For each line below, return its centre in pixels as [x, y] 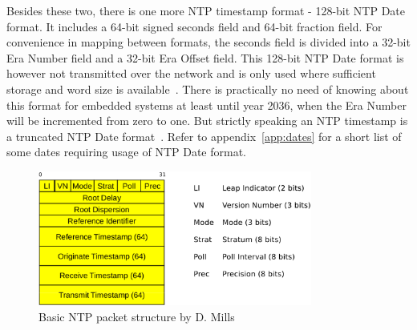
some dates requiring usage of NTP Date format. [126, 152]
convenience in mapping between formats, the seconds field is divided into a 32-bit [208, 42]
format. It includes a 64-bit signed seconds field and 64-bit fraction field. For [194, 26]
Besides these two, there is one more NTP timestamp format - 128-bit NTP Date [206, 10]
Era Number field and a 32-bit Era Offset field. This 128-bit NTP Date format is [205, 57]
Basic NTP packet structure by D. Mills [137, 316]
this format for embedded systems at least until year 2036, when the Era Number [206, 105]
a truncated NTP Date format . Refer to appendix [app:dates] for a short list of [204, 136]
